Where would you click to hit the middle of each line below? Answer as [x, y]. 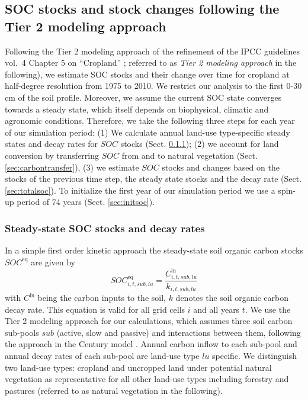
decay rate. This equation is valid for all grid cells [95, 309]
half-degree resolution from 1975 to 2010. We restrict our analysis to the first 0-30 [153, 86]
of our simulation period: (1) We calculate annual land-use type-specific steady [147, 132]
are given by [53, 262]
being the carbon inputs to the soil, [102, 298]
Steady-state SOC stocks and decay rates [105, 228]
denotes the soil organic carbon [232, 298]
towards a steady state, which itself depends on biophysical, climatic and [137, 109]
